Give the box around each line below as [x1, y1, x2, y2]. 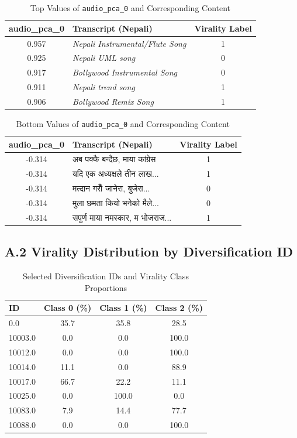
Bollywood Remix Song [72, 95, 154, 107]
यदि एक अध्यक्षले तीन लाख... [72, 167, 159, 180]
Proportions [84, 281, 127, 293]
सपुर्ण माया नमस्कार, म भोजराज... [72, 211, 172, 223]
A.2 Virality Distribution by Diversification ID [5, 242, 293, 261]
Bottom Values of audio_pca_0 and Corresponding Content [16, 117, 230, 129]
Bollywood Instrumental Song [72, 66, 177, 78]
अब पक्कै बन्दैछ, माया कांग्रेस [72, 153, 156, 165]
